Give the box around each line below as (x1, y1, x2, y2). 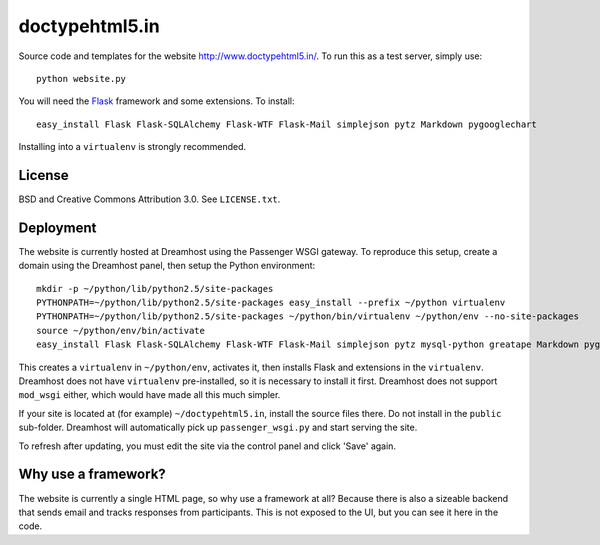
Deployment (18, 219, 97, 236)
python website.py (36, 73, 127, 84)
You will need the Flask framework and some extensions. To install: (18, 95, 295, 107)
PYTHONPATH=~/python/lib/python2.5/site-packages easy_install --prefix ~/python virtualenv (36, 297, 506, 309)
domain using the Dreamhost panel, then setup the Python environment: (18, 260, 316, 272)
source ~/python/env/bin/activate (36, 325, 205, 336)
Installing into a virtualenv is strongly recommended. (18, 141, 247, 153)
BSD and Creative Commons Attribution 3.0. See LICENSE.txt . (18, 193, 281, 205)
